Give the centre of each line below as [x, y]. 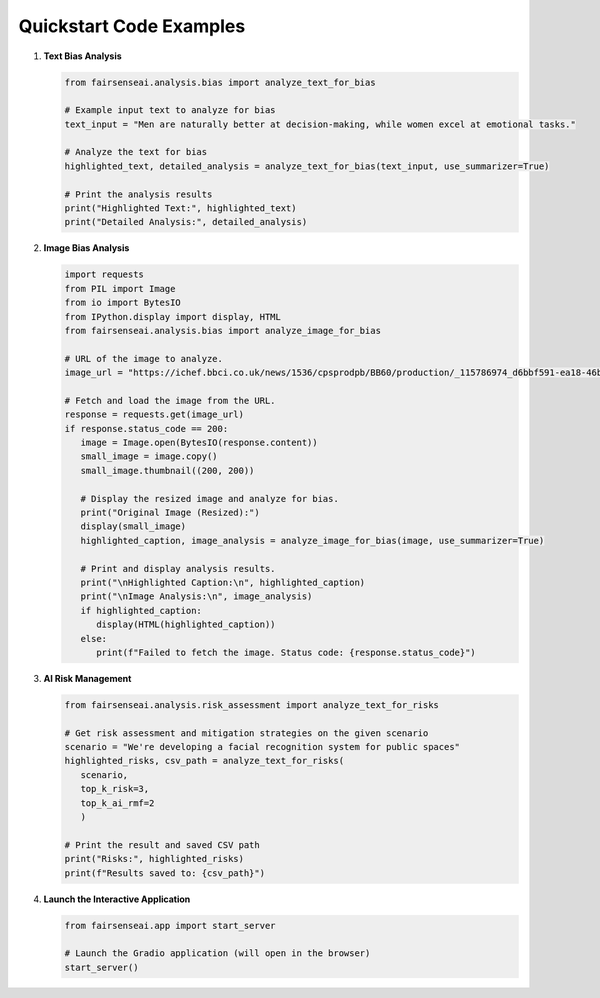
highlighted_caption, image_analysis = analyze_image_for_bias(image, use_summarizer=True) [312, 540]
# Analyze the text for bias [136, 152]
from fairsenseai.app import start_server [170, 925]
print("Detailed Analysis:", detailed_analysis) [186, 222]
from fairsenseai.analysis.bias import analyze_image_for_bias [223, 330]
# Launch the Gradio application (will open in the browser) [217, 953]
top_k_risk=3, [115, 789]
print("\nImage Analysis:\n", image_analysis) [196, 596]
